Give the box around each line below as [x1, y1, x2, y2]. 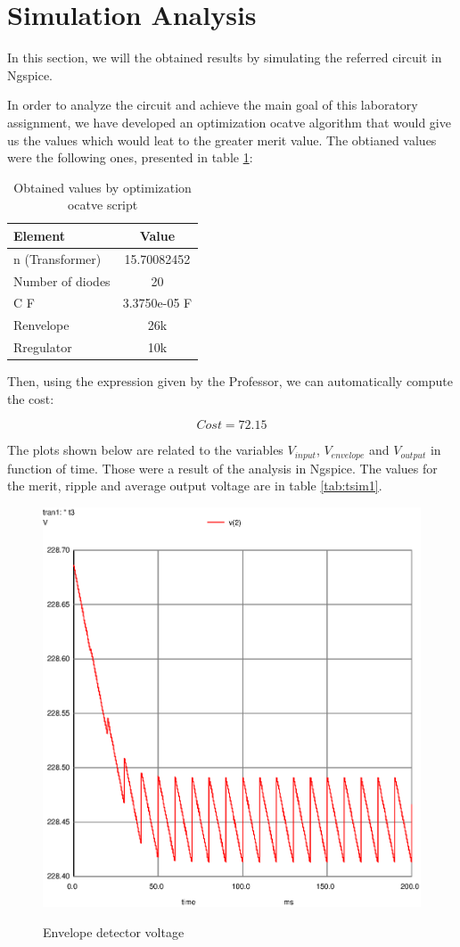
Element [13, 226, 65, 244]
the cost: [7, 389, 54, 408]
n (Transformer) [13, 249, 102, 268]
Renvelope [13, 316, 70, 334]
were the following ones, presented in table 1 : [7, 148, 253, 167]
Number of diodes [13, 271, 111, 290]
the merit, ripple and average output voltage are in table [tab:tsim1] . [7, 476, 382, 495]
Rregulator [13, 338, 72, 357]
